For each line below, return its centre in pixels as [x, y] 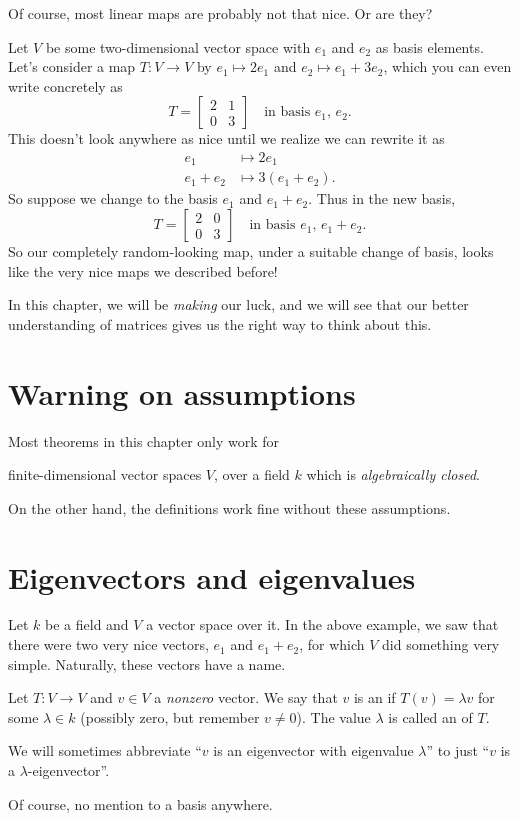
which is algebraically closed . [393, 474]
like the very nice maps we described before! [143, 270]
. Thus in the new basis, [382, 198]
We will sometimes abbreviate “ [105, 750]
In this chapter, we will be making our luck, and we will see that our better [238, 304]
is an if [374, 697]
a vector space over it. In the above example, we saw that [322, 624]
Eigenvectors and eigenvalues [212, 576]
